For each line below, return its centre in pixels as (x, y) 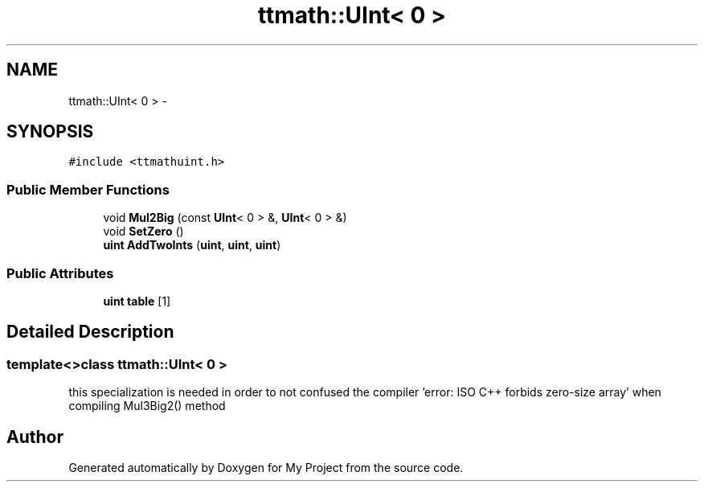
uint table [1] (137, 301)
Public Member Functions (88, 189)
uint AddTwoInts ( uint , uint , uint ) (192, 245)
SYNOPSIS (50, 132)
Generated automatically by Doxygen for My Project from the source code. (266, 467)
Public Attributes (60, 273)
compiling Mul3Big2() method (147, 406)
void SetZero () (143, 232)
